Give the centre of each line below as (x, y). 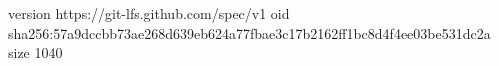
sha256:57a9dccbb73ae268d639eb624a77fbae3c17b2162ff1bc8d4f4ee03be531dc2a (249, 32)
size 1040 (35, 52)
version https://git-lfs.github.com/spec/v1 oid (149, 13)
